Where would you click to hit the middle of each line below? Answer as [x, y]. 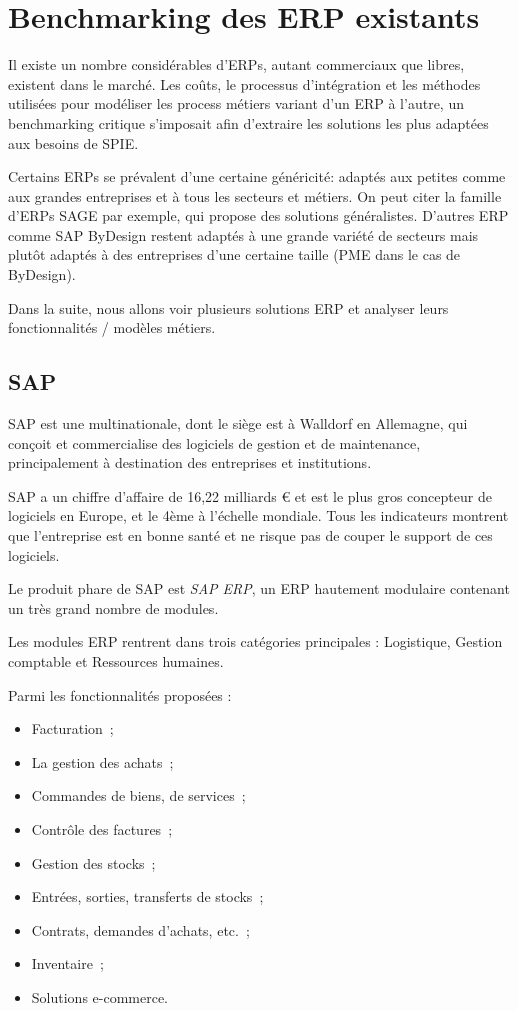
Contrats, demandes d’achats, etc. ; [140, 929]
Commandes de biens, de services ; [138, 795]
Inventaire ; [67, 963]
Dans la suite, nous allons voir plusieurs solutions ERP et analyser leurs [228, 307]
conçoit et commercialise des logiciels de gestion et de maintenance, [214, 442]
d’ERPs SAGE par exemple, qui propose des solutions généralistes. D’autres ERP [258, 215]
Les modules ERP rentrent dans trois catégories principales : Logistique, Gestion [255, 641]
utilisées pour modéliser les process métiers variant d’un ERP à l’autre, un [236, 103]
